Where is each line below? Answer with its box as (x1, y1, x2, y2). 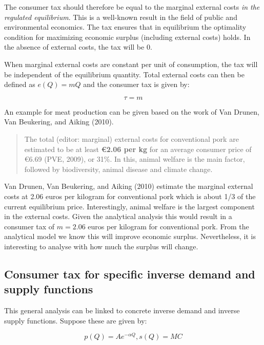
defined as (4, 79, 35, 90)
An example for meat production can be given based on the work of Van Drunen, (4, 106, 259, 117)
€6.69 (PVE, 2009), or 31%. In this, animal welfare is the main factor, (24, 154, 245, 164)
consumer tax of (4, 221, 55, 231)
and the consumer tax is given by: (83, 79, 190, 90)
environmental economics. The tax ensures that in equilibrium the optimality (4, 21, 247, 32)
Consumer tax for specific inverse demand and (4, 266, 255, 282)
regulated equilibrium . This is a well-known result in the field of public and (4, 11, 237, 22)
